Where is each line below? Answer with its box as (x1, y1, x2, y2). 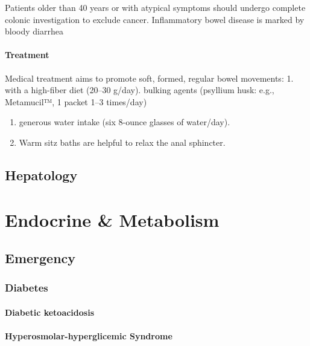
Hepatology (5, 165, 78, 184)
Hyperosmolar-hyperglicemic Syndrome (5, 330, 172, 342)
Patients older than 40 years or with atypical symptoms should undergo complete (5, 1, 306, 13)
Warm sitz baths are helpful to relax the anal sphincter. (19, 135, 226, 148)
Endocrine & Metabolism (5, 207, 220, 232)
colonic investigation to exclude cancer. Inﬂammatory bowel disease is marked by (5, 13, 305, 25)
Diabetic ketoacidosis (5, 305, 95, 318)
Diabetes (5, 280, 48, 295)
